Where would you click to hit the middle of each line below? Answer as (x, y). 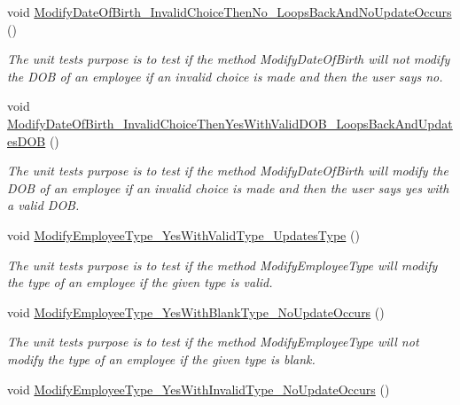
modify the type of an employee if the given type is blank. (161, 358)
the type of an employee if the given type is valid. (140, 282)
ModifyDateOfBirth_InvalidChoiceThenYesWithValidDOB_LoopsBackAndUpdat (230, 123)
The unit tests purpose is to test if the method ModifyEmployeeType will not (213, 342)
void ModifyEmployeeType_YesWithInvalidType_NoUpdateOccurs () (199, 389)
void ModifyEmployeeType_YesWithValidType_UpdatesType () (183, 234)
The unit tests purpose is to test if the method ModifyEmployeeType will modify (222, 265)
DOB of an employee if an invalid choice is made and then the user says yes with (228, 187)
